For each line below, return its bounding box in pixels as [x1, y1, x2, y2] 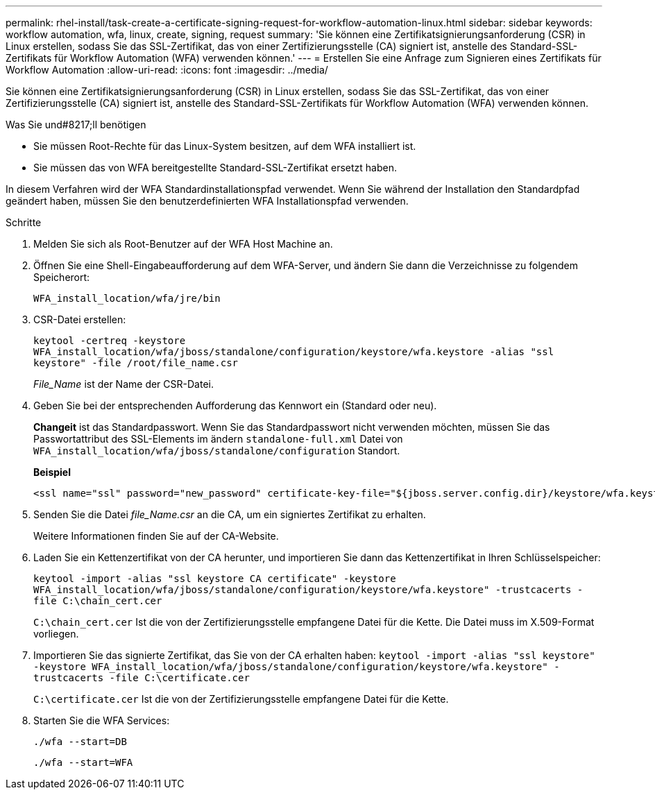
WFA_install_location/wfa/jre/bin [33, 293, 221, 304]
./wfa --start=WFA [33, 757, 133, 768]
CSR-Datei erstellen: [33, 314, 126, 325]
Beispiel [33, 466, 71, 478]
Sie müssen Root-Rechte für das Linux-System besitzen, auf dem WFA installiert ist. [33, 140, 416, 152]
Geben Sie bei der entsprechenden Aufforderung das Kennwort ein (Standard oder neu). [33, 400, 437, 411]
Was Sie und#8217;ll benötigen [6, 119, 146, 130]
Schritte [6, 216, 42, 228]
